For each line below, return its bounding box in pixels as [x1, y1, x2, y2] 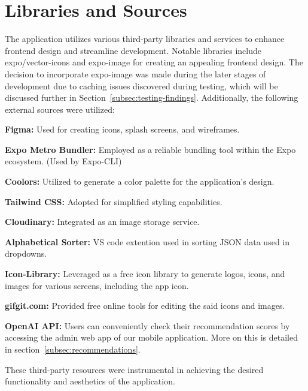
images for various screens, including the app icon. [5, 279, 189, 291]
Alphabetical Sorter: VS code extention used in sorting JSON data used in [5, 235, 290, 248]
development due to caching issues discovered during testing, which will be [5, 79, 278, 92]
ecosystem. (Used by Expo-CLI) [5, 155, 122, 167]
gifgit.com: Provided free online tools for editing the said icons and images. [5, 299, 285, 312]
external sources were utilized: [5, 103, 115, 115]
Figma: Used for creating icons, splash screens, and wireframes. [5, 123, 240, 136]
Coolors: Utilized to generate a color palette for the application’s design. [5, 175, 275, 188]
